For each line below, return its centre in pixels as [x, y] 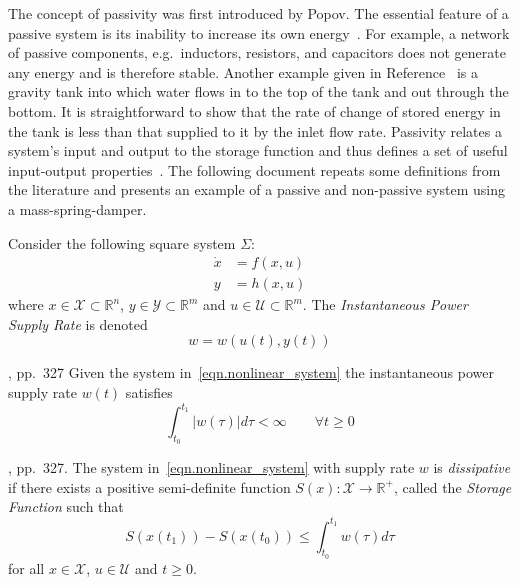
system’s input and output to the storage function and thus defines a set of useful [258, 150]
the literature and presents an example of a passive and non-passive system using [256, 189]
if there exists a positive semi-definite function [149, 486]
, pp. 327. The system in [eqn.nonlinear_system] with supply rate [211, 467]
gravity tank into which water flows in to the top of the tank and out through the [258, 91]
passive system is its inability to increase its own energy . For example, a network [259, 32]
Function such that [66, 506]
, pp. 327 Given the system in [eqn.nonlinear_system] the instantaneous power [251, 372]
